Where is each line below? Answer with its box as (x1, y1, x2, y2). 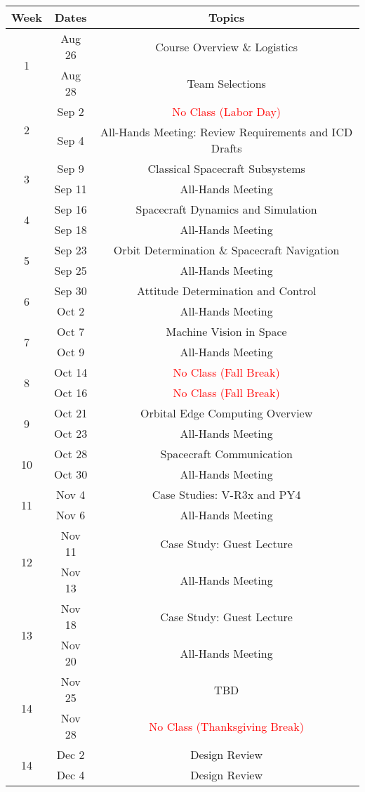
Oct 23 (54, 425, 88, 441)
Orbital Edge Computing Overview (140, 405, 313, 421)
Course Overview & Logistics (155, 38, 298, 55)
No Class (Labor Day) (172, 103, 281, 119)
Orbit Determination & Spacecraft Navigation (113, 242, 340, 258)
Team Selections (187, 74, 266, 91)
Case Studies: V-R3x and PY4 (152, 486, 301, 502)
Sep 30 (54, 283, 87, 299)
